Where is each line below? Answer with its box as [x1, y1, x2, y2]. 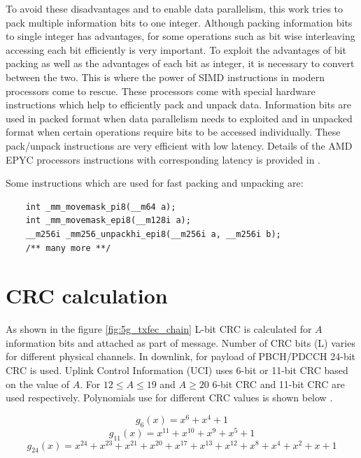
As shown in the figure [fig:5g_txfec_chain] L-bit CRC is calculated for [6, 322, 312, 336]
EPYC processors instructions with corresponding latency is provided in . [6, 152, 320, 166]
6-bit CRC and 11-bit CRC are [212, 376, 345, 391]
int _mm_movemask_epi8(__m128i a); [25, 215, 191, 226]
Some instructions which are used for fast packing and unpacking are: [6, 176, 304, 190]
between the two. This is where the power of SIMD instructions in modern [6, 69, 325, 84]
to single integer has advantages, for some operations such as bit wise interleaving [6, 29, 355, 43]
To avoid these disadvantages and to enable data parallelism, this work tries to [6, 1, 344, 15]
